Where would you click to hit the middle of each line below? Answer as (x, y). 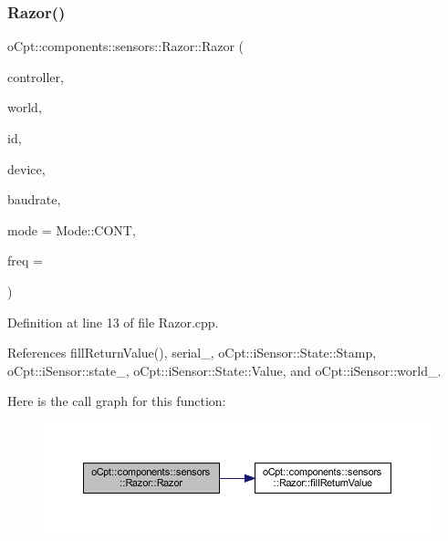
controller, (36, 76)
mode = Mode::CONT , (72, 229)
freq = (25, 260)
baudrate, (34, 199)
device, (26, 168)
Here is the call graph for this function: (117, 401)
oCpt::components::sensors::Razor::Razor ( (126, 46)
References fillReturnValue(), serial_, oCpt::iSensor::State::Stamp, (192, 353)
